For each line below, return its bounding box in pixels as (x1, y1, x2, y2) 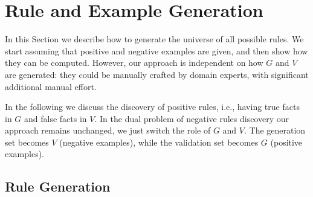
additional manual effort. (5, 80, 97, 92)
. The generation (244, 124, 306, 137)
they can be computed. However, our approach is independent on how (5, 56, 263, 69)
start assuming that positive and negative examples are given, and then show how (5, 44, 308, 57)
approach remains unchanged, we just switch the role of (5, 124, 211, 137)
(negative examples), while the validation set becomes (59, 135, 259, 148)
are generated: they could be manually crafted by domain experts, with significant (5, 68, 309, 80)
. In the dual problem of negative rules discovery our (94, 112, 289, 124)
